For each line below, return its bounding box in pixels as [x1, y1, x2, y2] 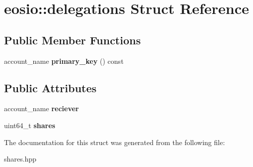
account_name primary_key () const [4, 55, 124, 66]
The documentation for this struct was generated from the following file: [4, 137, 225, 147]
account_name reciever [4, 103, 79, 114]
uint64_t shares [4, 120, 55, 130]
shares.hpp [4, 154, 36, 164]
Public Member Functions [4, 32, 141, 47]
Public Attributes [4, 80, 97, 95]
